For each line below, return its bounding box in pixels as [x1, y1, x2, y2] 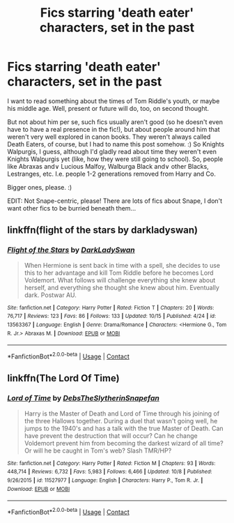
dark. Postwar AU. [24, 291, 77, 299]
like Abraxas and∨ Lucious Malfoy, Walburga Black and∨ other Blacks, [7, 162, 209, 170]
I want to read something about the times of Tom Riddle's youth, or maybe [7, 96, 220, 105]
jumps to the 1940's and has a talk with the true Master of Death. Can [24, 424, 224, 432]
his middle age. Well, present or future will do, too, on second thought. [7, 104, 210, 112]
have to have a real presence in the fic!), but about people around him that [7, 125, 220, 133]
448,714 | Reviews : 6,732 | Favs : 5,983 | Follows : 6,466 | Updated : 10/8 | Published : [7, 469, 212, 476]
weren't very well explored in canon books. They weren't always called [7, 132, 211, 141]
